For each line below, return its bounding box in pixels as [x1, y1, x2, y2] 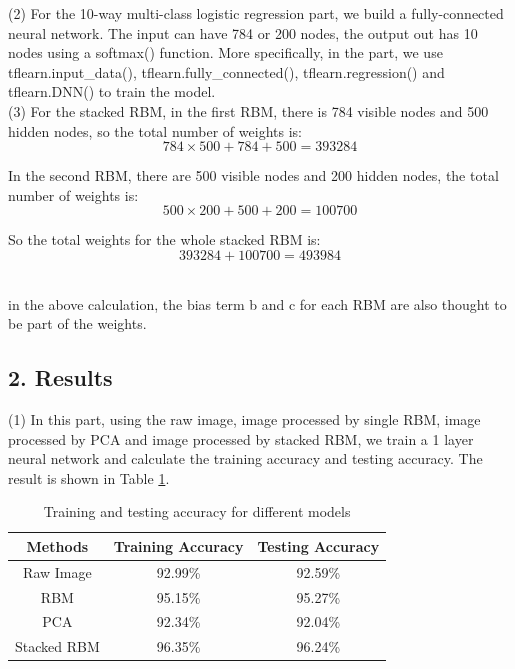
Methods [26, 535, 89, 556]
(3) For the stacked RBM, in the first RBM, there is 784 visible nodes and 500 [8, 100, 489, 121]
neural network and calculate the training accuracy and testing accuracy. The [8, 448, 483, 469]
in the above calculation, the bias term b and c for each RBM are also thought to [8, 293, 507, 314]
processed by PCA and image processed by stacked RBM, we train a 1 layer [8, 428, 474, 449]
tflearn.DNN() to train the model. [8, 81, 216, 102]
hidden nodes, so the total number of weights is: [8, 120, 302, 141]
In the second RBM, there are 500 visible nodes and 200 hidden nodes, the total [8, 165, 499, 186]
